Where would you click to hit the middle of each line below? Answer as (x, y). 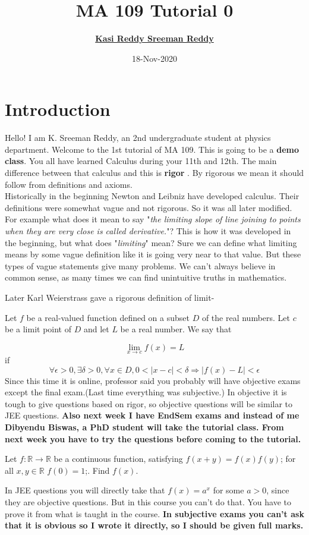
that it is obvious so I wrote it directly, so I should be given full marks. (154, 525)
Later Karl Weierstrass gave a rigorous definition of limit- (110, 297)
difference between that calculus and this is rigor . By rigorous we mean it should (154, 173)
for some (228, 490)
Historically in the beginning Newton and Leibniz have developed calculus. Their (152, 196)
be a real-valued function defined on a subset (108, 317)
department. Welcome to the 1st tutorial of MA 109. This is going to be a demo (152, 149)
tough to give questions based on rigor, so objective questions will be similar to (149, 403)
